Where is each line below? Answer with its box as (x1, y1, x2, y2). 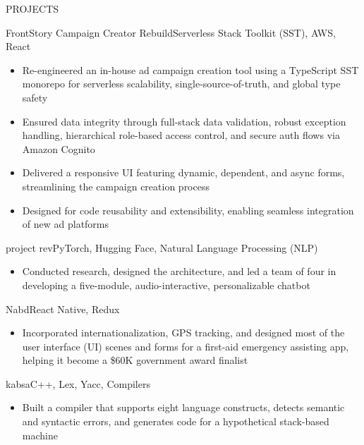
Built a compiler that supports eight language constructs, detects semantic (22, 400, 345, 415)
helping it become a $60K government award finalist (22, 353, 248, 367)
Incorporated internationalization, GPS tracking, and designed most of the (22, 325, 345, 340)
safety (22, 90, 48, 104)
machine (22, 427, 58, 442)
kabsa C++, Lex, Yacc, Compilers (6, 376, 150, 391)
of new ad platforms (22, 217, 109, 231)
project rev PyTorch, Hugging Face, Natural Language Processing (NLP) (6, 240, 318, 255)
